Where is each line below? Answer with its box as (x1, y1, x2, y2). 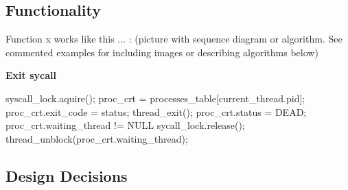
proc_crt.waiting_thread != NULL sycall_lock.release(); (5, 118, 245, 132)
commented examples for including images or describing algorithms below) (5, 45, 318, 59)
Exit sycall (5, 68, 56, 82)
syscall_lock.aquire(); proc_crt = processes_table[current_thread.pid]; (5, 91, 305, 105)
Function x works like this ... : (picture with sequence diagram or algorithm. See (5, 32, 343, 46)
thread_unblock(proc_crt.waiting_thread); (5, 131, 188, 145)
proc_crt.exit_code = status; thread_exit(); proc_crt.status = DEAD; (5, 104, 307, 119)
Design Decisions (5, 165, 128, 186)
